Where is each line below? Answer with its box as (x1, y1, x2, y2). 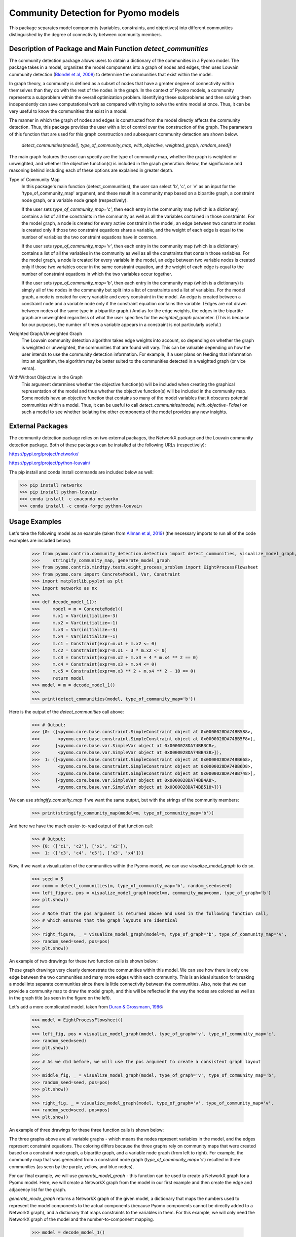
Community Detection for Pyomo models (9, 7, 180, 18)
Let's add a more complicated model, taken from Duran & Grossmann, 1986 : (9, 1004, 164, 1010)
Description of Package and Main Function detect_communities (9, 45, 208, 53)
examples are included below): (9, 537, 72, 543)
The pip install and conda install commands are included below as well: (9, 469, 154, 475)
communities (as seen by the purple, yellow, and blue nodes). (9, 1163, 134, 1170)
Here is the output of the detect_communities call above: (9, 709, 124, 714)
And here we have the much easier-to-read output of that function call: (9, 823, 153, 829)
